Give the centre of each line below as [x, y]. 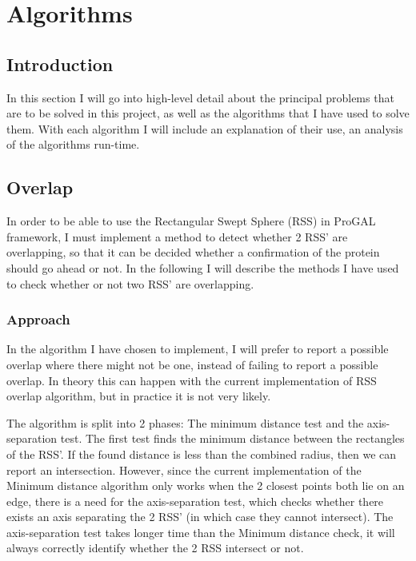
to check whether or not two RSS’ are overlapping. [130, 283]
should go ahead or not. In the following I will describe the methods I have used [203, 267]
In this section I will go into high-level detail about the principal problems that [200, 97]
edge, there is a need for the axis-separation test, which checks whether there [195, 501]
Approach [38, 319]
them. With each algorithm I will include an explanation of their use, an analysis [205, 128]
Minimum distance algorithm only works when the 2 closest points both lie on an [206, 485]
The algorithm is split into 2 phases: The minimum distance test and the [185, 422]
